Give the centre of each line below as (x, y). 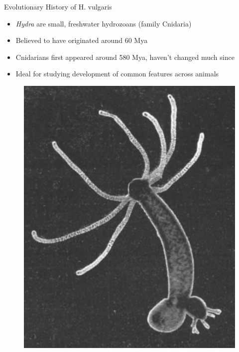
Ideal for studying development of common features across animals (117, 74)
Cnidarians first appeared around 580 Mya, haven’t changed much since (125, 57)
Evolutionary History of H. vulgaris (58, 6)
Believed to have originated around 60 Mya (82, 40)
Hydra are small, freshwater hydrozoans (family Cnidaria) (104, 23)
